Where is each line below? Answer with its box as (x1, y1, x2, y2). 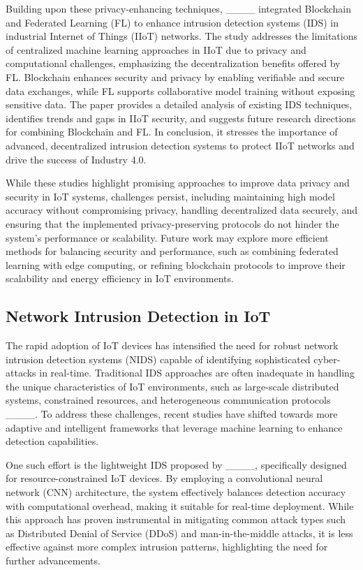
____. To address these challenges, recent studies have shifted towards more (6, 407, 338, 421)
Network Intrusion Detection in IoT (6, 305, 271, 327)
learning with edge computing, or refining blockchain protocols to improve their (6, 257, 346, 272)
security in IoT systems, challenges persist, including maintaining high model (6, 189, 335, 203)
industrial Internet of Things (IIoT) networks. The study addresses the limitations (6, 29, 357, 43)
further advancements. (6, 553, 101, 567)
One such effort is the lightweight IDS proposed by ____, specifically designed (6, 457, 347, 472)
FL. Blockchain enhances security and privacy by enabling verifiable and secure (6, 69, 345, 84)
